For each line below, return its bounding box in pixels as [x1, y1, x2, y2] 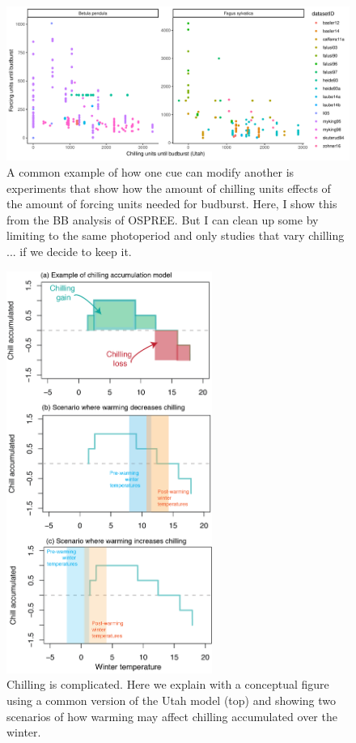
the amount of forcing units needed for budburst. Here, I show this [6, 195, 337, 212]
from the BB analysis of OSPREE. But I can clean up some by [6, 211, 319, 228]
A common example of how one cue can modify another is [6, 164, 295, 181]
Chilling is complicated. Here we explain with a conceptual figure [6, 676, 329, 693]
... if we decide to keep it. [6, 243, 132, 260]
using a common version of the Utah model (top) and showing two [6, 691, 337, 708]
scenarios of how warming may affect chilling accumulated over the [6, 707, 337, 724]
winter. [6, 724, 41, 741]
